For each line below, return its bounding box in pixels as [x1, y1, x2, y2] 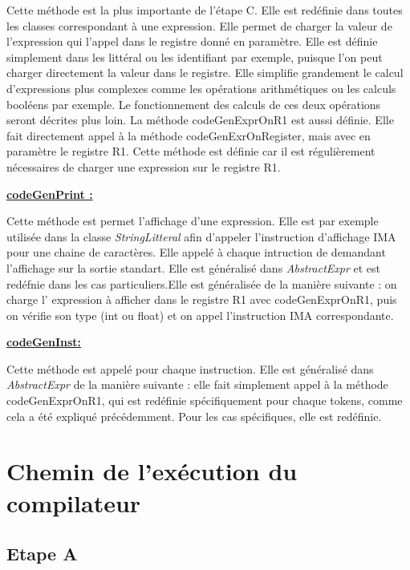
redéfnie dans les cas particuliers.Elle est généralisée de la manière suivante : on [6, 275, 397, 292]
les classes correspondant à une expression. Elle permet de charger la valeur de [6, 17, 392, 34]
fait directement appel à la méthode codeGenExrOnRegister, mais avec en [6, 127, 371, 144]
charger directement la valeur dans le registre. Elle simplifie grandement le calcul [6, 64, 404, 81]
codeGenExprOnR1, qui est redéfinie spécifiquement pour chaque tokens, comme [6, 392, 403, 409]
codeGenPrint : [6, 185, 93, 202]
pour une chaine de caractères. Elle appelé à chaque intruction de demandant [6, 244, 386, 261]
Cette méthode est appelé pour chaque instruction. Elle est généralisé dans [6, 360, 374, 377]
